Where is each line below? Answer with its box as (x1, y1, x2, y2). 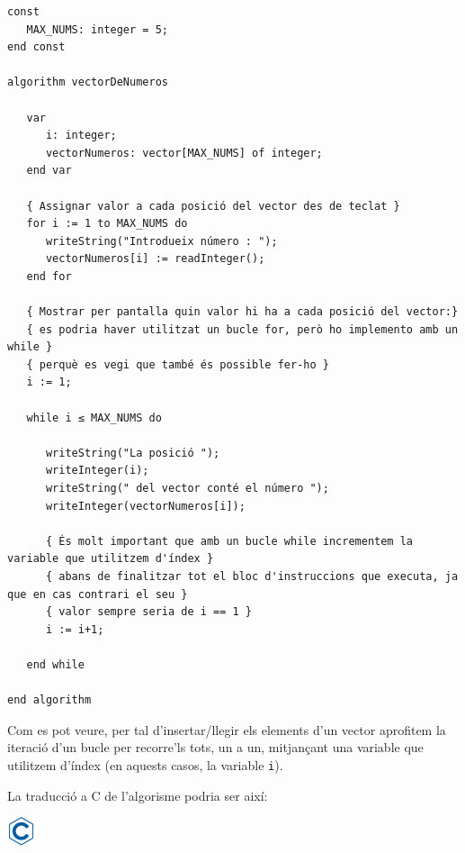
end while (26, 658, 85, 671)
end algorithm (7, 694, 92, 707)
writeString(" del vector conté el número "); (45, 482, 329, 495)
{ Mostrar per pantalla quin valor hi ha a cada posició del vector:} (26, 305, 459, 319)
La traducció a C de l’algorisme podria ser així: (7, 785, 268, 804)
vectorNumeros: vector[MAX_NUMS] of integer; (45, 146, 323, 159)
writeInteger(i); (45, 464, 149, 477)
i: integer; (45, 129, 117, 142)
